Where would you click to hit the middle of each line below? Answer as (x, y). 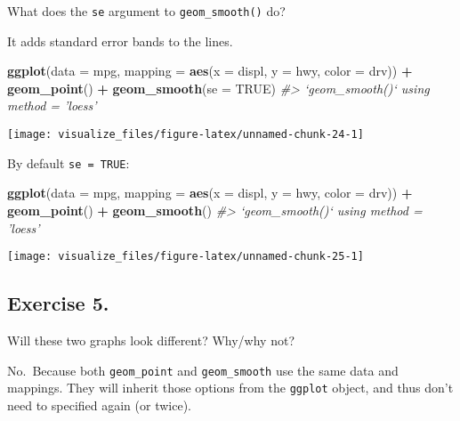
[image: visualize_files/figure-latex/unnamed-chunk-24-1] (186, 135)
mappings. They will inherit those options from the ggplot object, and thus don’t (230, 388)
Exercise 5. (58, 303)
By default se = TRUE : (69, 162)
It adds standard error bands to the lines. (120, 40)
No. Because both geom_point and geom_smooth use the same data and (203, 370)
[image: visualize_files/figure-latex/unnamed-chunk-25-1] (186, 257)
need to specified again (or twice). (99, 405)
